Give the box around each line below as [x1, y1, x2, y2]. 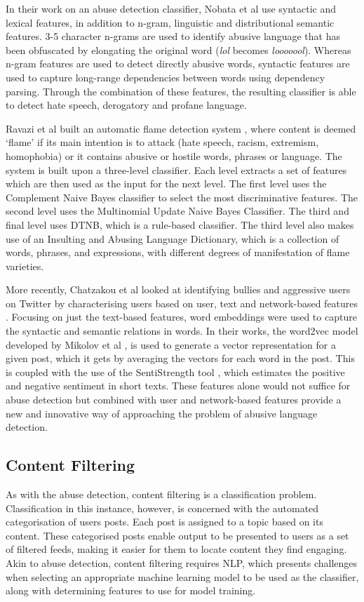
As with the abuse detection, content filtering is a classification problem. [6, 487, 317, 502]
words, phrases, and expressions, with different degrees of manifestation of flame [6, 245, 350, 260]
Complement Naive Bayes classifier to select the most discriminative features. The [6, 189, 358, 204]
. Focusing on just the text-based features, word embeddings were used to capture [6, 309, 357, 324]
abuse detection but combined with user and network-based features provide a [6, 392, 342, 407]
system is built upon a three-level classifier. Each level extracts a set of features [6, 162, 347, 177]
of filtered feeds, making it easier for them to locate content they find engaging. [6, 542, 347, 556]
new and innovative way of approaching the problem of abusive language [6, 406, 318, 420]
